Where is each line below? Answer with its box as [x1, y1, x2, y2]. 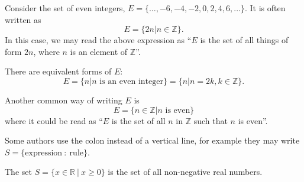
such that [193, 114, 228, 126]
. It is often [244, 2, 286, 14]
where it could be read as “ [5, 114, 103, 126]
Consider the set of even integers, [5, 2, 125, 14]
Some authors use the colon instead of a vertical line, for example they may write [5, 134, 300, 147]
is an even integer [99, 77, 163, 86]
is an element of [70, 45, 128, 57]
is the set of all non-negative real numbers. [108, 165, 263, 178]
